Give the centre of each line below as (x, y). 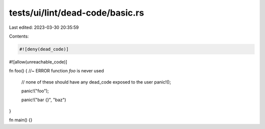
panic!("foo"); (35, 91)
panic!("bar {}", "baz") (44, 100)
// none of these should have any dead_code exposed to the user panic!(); (96, 82)
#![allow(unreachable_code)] (38, 62)
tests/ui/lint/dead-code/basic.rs (77, 13)
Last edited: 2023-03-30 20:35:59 (44, 27)
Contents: (19, 36)
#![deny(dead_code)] (44, 49)
